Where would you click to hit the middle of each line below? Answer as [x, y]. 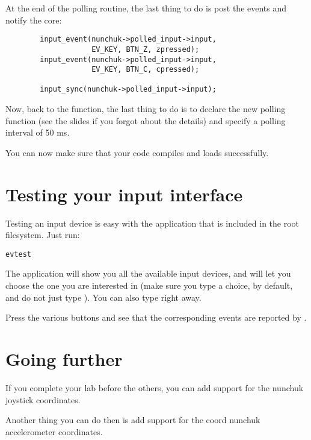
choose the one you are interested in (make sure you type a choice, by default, [149, 285]
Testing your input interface [124, 194]
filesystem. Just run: [43, 235]
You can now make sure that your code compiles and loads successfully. [137, 152]
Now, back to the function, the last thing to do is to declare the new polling [146, 109]
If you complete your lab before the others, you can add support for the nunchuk [155, 387]
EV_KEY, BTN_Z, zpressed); [146, 49]
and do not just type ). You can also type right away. [103, 297]
